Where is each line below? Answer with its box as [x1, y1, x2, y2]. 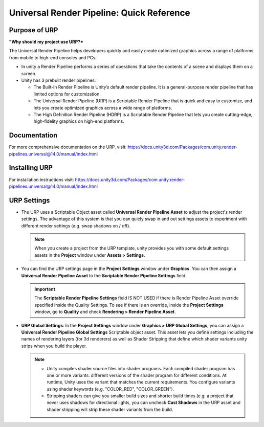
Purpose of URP [9, 26, 58, 34]
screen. [21, 70, 37, 76]
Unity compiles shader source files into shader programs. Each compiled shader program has [46, 365, 235, 371]
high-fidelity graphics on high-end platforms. [33, 118, 124, 124]
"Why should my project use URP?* [9, 39, 84, 45]
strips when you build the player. [21, 343, 87, 349]
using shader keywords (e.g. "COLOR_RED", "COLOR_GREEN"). [46, 386, 175, 392]
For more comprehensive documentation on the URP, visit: [9, 144, 127, 150]
